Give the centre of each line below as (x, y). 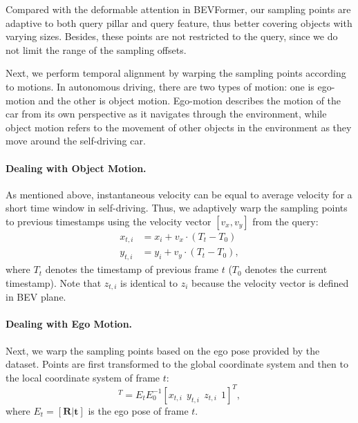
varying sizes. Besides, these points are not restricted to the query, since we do (172, 36)
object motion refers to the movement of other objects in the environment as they (179, 127)
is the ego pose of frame (138, 410)
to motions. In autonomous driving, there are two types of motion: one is (160, 86)
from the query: (285, 221)
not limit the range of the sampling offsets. (96, 49)
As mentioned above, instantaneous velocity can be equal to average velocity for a (179, 194)
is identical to (149, 282)
